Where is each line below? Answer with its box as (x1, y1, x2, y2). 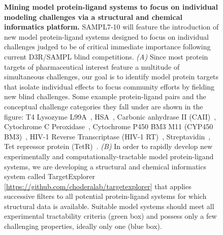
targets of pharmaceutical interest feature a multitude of (4, 61, 180, 72)
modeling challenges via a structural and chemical (4, 11, 183, 22)
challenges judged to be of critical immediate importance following (4, 41, 211, 52)
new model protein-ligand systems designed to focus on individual (4, 31, 209, 42)
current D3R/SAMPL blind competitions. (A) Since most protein (4, 51, 208, 62)
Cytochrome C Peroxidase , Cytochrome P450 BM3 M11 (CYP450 (4, 121, 213, 132)
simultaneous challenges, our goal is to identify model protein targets (4, 71, 219, 82)
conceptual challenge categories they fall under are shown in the (4, 101, 203, 111)
